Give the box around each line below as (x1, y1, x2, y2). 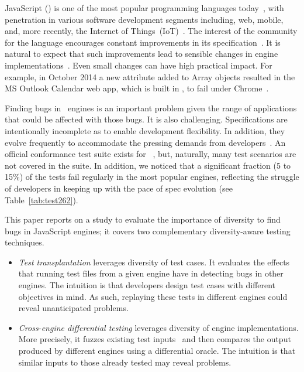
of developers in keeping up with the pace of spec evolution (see (5, 182, 233, 194)
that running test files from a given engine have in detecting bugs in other (18, 267, 284, 279)
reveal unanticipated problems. (18, 302, 129, 314)
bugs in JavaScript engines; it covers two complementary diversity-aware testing (5, 224, 291, 237)
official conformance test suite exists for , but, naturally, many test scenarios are (5, 148, 296, 160)
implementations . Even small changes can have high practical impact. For (5, 59, 272, 71)
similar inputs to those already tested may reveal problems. (18, 356, 232, 368)
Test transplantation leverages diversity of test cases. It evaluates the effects (18, 255, 290, 268)
